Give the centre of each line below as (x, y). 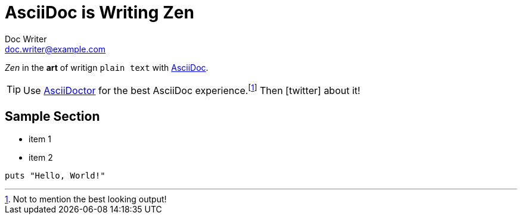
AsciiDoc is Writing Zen (100, 12)
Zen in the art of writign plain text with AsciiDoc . (107, 67)
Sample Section (52, 116)
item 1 (40, 139)
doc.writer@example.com (55, 49)
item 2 (41, 157)
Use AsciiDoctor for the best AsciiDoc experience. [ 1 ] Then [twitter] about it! (192, 90)
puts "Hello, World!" (55, 175)
